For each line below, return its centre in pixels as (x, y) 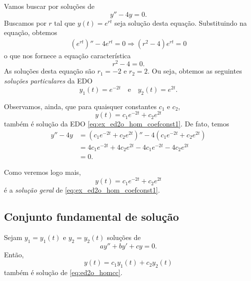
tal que (64, 22)
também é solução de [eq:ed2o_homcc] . (63, 272)
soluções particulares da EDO (48, 81)
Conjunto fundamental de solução (91, 217)
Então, (14, 254)
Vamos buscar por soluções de (49, 6)
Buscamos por (25, 22)
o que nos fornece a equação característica (67, 55)
